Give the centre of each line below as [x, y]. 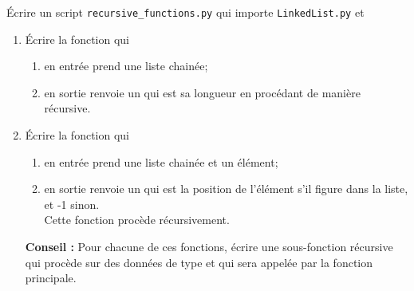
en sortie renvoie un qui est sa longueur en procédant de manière [202, 92]
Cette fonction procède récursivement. [137, 220]
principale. [51, 278]
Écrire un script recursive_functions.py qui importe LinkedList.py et [185, 12]
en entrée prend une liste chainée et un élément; [161, 161]
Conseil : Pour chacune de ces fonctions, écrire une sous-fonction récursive [209, 246]
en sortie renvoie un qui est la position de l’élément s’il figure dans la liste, [226, 189]
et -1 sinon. [72, 204]
